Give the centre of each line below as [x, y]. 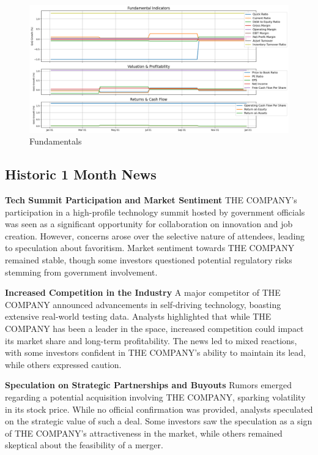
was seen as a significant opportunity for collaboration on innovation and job [149, 224]
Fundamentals [56, 141]
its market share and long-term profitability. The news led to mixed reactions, [151, 340]
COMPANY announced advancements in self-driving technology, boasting [143, 304]
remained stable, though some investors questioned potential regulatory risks [149, 260]
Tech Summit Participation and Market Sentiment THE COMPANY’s [151, 200]
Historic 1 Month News [81, 174]
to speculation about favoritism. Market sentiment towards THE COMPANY [150, 248]
